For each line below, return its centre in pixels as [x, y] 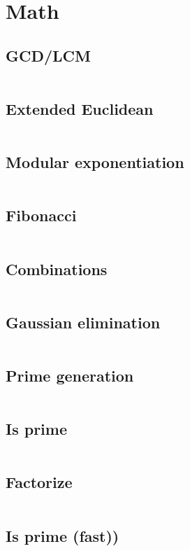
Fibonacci [41, 215]
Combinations [57, 268]
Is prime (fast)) [63, 535]
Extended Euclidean [80, 108]
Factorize [39, 482]
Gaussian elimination [83, 322]
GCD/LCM [48, 55]
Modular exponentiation [95, 162]
